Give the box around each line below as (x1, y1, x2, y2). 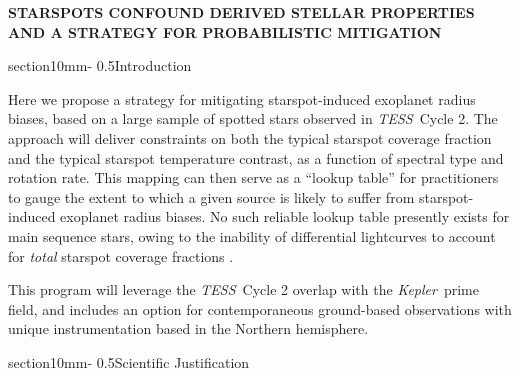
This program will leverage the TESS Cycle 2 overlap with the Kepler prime (8, 279, 479, 300)
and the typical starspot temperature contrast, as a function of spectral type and (8, 147, 504, 168)
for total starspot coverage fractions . (8, 245, 234, 266)
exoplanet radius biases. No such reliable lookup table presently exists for (60, 206, 510, 227)
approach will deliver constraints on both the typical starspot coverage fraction (8, 127, 492, 148)
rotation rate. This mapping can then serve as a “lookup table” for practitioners (8, 167, 499, 188)
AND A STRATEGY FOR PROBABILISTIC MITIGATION (8, 21, 442, 42)
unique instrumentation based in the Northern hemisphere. (8, 318, 369, 339)
